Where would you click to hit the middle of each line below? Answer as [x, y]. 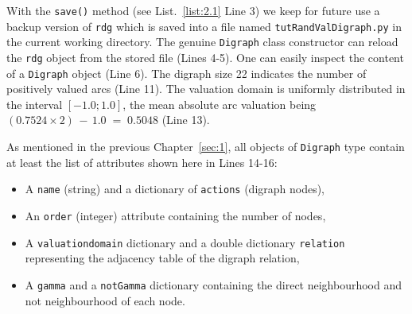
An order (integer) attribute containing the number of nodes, [175, 215]
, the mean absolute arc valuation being [220, 104]
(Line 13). [186, 120]
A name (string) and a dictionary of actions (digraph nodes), [175, 189]
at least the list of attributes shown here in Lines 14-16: [142, 162]
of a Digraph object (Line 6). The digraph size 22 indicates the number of [187, 73]
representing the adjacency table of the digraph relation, [162, 258]
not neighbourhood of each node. [105, 300]
